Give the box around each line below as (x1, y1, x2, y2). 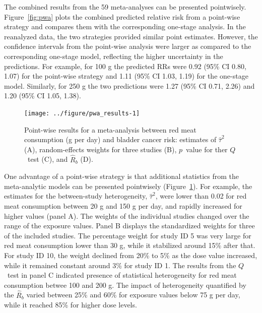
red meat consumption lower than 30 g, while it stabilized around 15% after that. (4, 240, 255, 251)
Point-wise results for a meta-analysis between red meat (24, 124, 196, 135)
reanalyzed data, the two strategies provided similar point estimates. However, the (4, 31, 258, 41)
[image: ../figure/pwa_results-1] (24, 109, 140, 117)
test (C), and (27, 154, 68, 164)
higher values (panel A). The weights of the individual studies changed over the (4, 210, 249, 221)
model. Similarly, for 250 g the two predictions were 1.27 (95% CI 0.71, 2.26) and (4, 80, 255, 91)
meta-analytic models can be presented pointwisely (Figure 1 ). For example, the (4, 180, 252, 191)
